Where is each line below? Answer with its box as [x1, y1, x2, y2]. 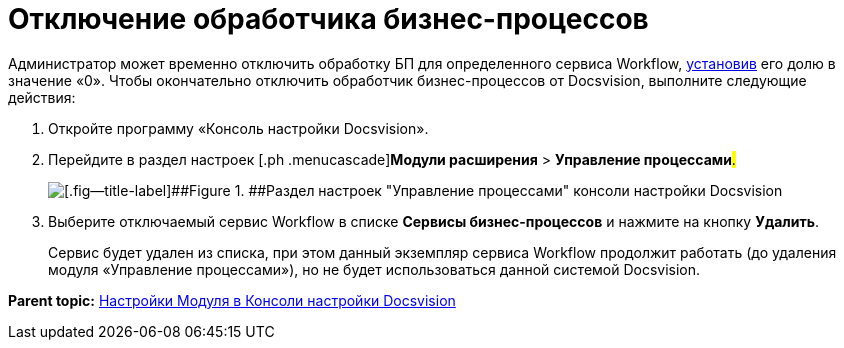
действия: [8, 88, 76, 106]
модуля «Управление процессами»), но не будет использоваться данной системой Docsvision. [48, 260, 701, 278]
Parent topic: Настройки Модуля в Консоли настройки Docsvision [8, 291, 456, 309]
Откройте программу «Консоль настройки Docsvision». [48, 119, 429, 137]
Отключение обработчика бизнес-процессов [8, 2, 649, 36]
